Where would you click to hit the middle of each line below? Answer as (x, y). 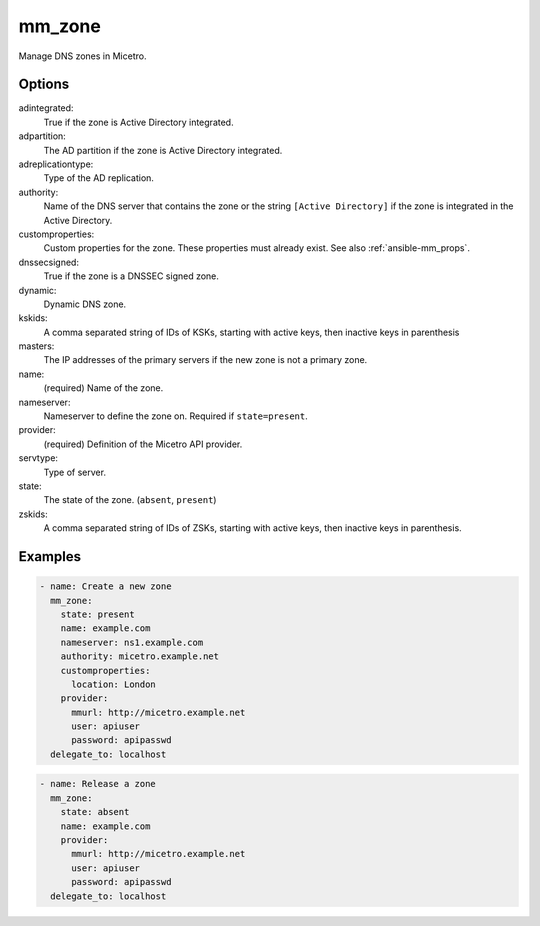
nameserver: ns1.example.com (132, 642)
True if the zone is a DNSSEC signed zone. (131, 276)
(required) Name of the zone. (103, 388)
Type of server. (75, 472)
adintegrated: (46, 108)
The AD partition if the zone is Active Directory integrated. (163, 150)
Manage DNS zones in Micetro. (82, 56)
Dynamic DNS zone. (85, 304)
